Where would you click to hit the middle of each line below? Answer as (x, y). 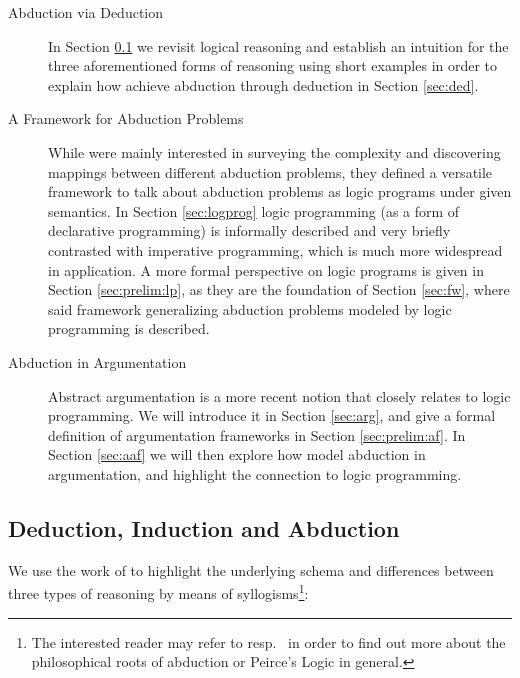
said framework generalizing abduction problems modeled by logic (250, 308)
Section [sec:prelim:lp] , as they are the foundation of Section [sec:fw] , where (279, 289)
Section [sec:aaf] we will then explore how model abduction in (237, 454)
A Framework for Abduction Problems (126, 118)
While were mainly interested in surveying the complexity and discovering (274, 151)
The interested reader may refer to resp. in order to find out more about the (268, 641)
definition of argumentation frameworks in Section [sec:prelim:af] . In (257, 434)
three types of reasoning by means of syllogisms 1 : (158, 591)
